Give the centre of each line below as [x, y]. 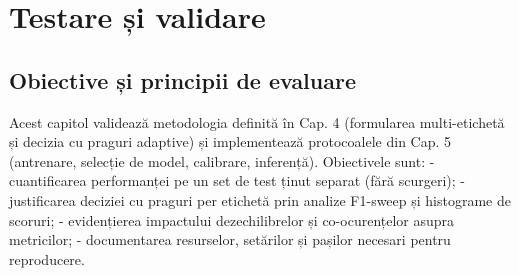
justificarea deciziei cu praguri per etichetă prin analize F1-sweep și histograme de [260, 199]
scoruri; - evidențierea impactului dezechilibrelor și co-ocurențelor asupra [232, 219]
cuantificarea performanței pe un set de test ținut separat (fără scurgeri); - [237, 180]
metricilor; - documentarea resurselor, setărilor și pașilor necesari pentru [230, 239]
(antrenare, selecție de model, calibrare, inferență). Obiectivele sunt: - [222, 160]
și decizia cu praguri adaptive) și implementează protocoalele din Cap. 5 [230, 141]
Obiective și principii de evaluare [183, 79]
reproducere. [47, 258]
